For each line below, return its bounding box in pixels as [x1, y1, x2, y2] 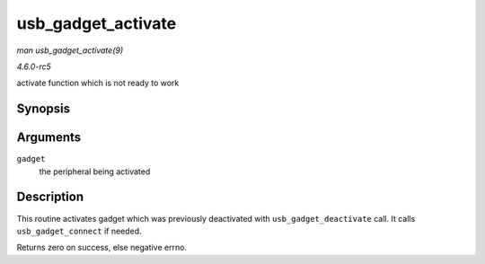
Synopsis [16, 101, 71, 117]
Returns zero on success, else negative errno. [16, 242, 188, 253]
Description [16, 189, 84, 205]
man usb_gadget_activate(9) [16, 45, 124, 56]
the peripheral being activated [39, 166, 151, 177]
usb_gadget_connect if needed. [16, 225, 143, 236]
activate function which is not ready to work [16, 77, 180, 89]
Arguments [16, 130, 82, 145]
